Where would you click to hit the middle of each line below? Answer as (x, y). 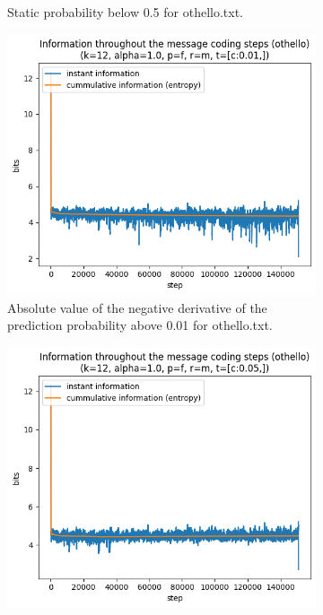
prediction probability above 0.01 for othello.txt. (140, 325)
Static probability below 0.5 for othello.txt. (126, 12)
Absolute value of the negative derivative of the (137, 307)
